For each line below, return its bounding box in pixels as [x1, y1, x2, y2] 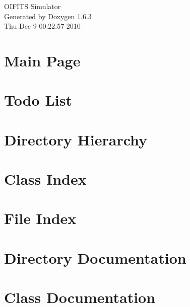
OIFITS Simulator [4, 1, 61, 11]
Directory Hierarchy [4, 129, 148, 149]
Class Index [4, 169, 87, 189]
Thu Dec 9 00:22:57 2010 [4, 21, 81, 31]
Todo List [4, 90, 72, 110]
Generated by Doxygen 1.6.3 [4, 11, 92, 21]
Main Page [4, 50, 81, 70]
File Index [4, 208, 77, 228]
